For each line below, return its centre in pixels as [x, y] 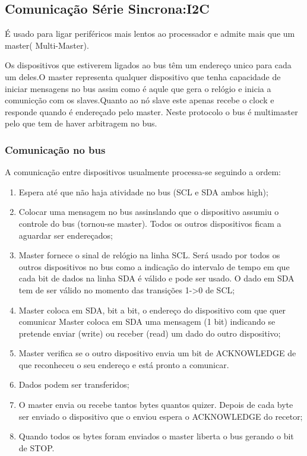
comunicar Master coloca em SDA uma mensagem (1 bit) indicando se [147, 322]
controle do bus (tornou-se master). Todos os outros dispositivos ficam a [150, 223]
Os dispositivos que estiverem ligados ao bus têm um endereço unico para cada [148, 65]
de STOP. [37, 447]
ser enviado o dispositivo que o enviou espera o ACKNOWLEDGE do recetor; [161, 416]
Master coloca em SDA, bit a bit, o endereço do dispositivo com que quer [152, 310]
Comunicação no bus [55, 149]
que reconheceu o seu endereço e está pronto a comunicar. [124, 364]
